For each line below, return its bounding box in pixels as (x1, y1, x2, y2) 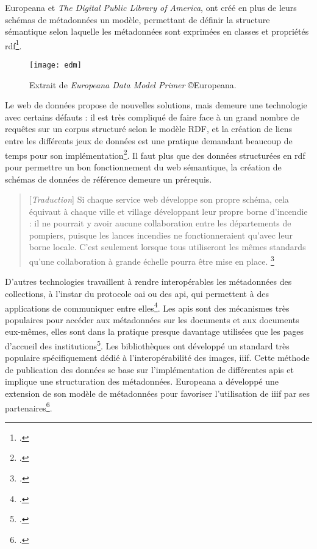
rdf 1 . (5, 37, 22, 52)
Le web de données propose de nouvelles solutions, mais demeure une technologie (5, 99, 307, 111)
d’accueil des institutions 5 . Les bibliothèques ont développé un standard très (5, 337, 290, 352)
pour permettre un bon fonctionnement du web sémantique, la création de (5, 160, 282, 173)
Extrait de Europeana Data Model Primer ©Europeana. (29, 78, 237, 91)
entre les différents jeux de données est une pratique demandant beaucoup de (5, 135, 293, 147)
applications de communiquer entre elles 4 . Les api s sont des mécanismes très (5, 299, 290, 314)
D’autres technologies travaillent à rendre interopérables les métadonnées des (5, 275, 292, 288)
